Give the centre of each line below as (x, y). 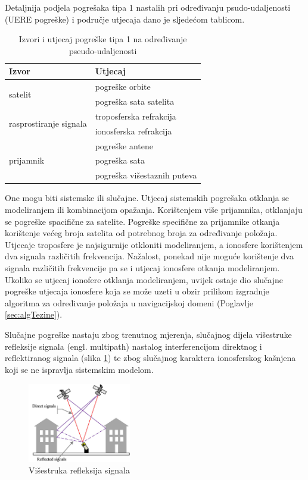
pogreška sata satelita (135, 101)
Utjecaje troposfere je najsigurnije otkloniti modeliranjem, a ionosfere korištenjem (154, 244)
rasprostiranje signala (48, 123)
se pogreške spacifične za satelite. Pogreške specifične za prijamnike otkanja (142, 221)
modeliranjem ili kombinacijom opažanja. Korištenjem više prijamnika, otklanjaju (154, 209)
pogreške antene (124, 145)
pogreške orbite (123, 87)
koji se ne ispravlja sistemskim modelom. (79, 369)
